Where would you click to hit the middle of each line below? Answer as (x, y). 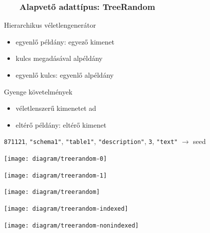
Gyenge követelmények (38, 91)
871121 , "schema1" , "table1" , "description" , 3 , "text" (91, 141)
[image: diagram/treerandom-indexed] (66, 209)
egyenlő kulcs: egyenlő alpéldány (65, 75)
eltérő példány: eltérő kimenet (61, 124)
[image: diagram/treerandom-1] (55, 175)
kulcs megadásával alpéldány (59, 58)
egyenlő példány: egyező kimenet (65, 41)
